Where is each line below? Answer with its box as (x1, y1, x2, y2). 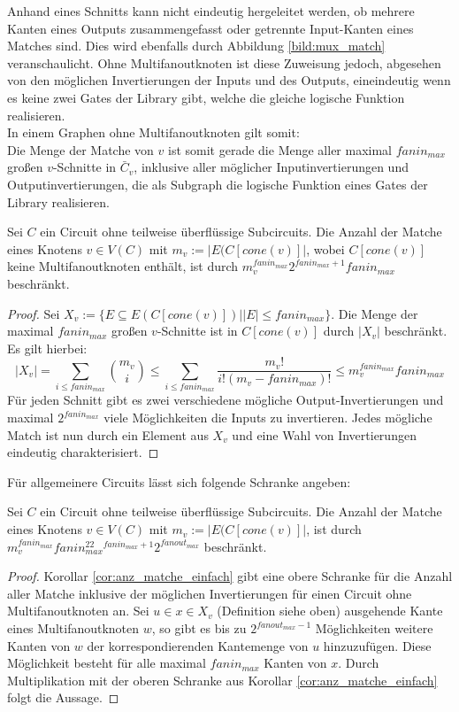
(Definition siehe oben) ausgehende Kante (217, 601, 443, 620)
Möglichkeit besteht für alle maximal (7, 654, 206, 672)
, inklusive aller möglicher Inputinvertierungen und (134, 158, 409, 176)
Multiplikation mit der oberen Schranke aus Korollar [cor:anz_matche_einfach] (7, 670, 438, 689)
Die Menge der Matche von (7, 140, 154, 159)
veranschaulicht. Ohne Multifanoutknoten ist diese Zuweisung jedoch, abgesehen (7, 53, 441, 72)
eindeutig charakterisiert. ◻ (7, 443, 159, 461)
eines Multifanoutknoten (7, 619, 140, 638)
